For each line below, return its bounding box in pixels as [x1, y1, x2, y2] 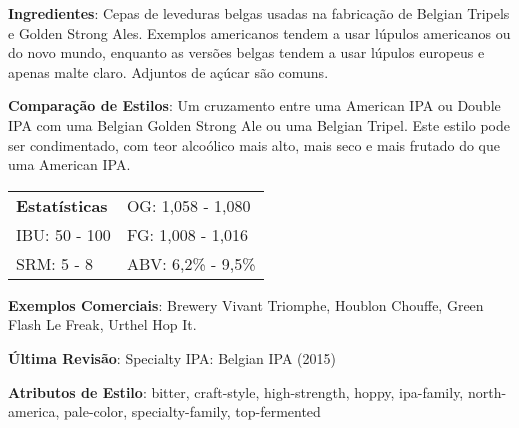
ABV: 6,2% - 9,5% [126, 251, 256, 275]
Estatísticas [16, 193, 108, 217]
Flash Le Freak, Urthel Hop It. [8, 314, 197, 335]
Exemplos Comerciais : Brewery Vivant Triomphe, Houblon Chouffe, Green [8, 294, 484, 315]
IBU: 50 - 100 [16, 222, 111, 246]
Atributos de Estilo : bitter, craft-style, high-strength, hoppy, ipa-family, [8, 381, 464, 402]
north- [467, 381, 507, 402]
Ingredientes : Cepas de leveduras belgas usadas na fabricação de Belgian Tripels [8, 3, 510, 23]
